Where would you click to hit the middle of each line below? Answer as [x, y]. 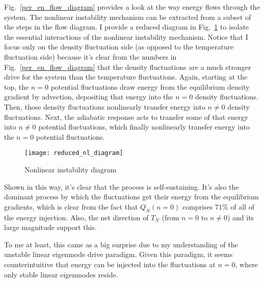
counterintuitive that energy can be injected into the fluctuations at [110, 264]
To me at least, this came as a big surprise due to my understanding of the [121, 244]
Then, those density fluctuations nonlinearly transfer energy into [105, 106]
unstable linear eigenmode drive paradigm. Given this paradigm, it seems [118, 254]
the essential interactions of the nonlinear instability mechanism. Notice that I [126, 36]
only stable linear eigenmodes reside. [61, 274]
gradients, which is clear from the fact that [71, 206]
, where [246, 264]
